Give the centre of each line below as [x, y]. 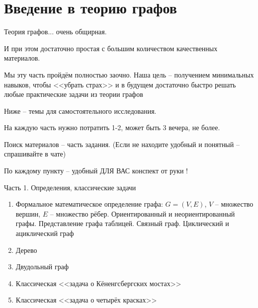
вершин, [28, 213]
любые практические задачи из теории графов [74, 94]
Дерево [26, 250]
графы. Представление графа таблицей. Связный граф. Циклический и [122, 223]
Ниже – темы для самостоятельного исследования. [80, 111]
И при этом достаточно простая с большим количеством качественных [111, 48]
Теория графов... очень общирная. [55, 32]
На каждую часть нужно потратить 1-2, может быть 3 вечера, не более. [112, 127]
